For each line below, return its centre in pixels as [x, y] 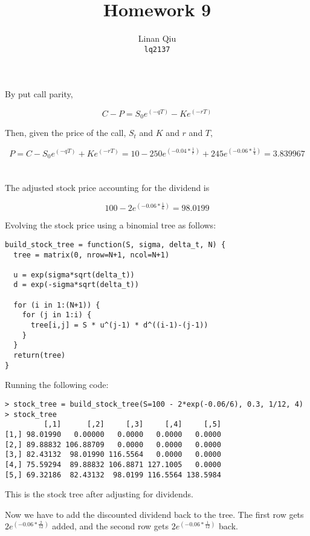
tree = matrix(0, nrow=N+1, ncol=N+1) [92, 255]
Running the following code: [57, 385]
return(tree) [40, 356]
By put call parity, [39, 94]
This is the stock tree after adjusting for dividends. [99, 494]
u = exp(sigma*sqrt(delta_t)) [74, 275]
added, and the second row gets [111, 526]
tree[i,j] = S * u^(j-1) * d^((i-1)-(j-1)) [119, 325]
